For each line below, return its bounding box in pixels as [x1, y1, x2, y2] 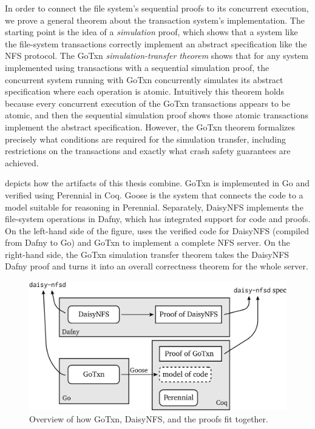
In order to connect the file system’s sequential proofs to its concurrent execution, [5, 2, 309, 14]
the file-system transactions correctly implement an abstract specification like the [5, 37, 307, 50]
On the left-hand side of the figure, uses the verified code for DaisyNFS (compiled [5, 224, 309, 237]
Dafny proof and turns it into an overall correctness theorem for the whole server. [5, 260, 308, 272]
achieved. [5, 156, 39, 169]
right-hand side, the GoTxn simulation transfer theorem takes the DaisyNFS [5, 248, 290, 260]
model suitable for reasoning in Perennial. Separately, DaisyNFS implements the [5, 200, 303, 213]
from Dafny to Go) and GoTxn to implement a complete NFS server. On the [5, 236, 290, 249]
